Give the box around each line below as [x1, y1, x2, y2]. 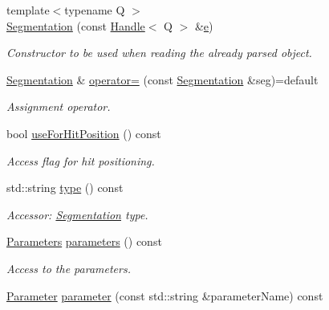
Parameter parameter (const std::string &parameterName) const [6, 287, 323, 304]
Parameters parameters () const [6, 233, 162, 250]
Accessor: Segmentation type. [6, 206, 148, 222]
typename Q [64, 2, 125, 18]
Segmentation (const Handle [6, 17, 145, 34]
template [6, 2, 50, 18]
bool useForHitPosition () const [6, 124, 161, 141]
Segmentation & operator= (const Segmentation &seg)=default [6, 71, 319, 88]
